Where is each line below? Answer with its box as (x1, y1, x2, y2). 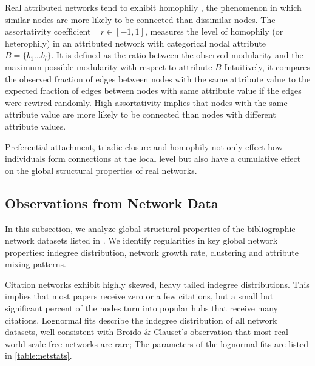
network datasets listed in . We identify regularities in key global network (5, 234, 278, 247)
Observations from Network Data (5, 193, 218, 212)
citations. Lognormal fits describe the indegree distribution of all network (5, 313, 277, 326)
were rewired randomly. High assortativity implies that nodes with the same (5, 96, 288, 108)
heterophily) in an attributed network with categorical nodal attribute (5, 36, 266, 49)
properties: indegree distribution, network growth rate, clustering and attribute (5, 245, 299, 258)
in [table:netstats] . (5, 349, 72, 362)
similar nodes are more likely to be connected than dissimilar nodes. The (5, 13, 276, 25)
